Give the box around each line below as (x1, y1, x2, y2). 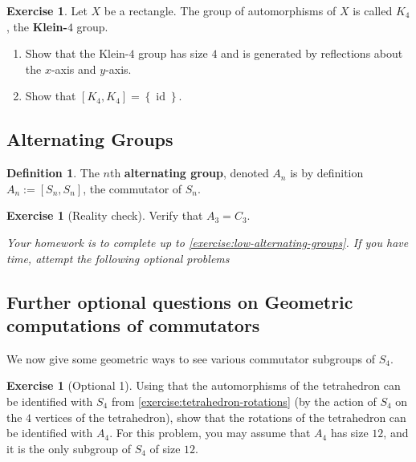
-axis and (51, 60, 96, 77)
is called (353, 2, 393, 18)
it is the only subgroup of (6, 440, 131, 456)
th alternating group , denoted (109, 164, 269, 181)
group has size (138, 45, 208, 62)
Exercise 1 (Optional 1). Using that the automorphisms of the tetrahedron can (6, 377, 401, 394)
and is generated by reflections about (221, 45, 403, 62)
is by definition (290, 164, 364, 181)
